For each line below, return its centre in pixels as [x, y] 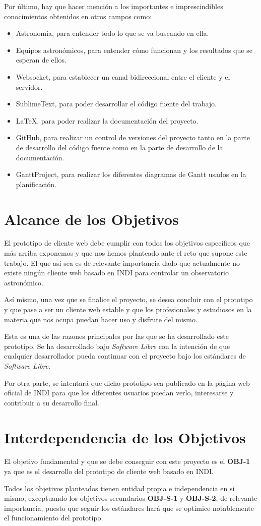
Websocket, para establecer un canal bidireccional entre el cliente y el [123, 76]
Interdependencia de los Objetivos [125, 437]
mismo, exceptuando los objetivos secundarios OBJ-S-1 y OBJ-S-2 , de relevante [131, 498]
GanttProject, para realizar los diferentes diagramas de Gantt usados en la [131, 174]
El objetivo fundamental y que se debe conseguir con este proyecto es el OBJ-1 [127, 461]
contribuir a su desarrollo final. [52, 402]
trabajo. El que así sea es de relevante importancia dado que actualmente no [122, 262]
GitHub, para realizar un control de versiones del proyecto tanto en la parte [133, 137]
